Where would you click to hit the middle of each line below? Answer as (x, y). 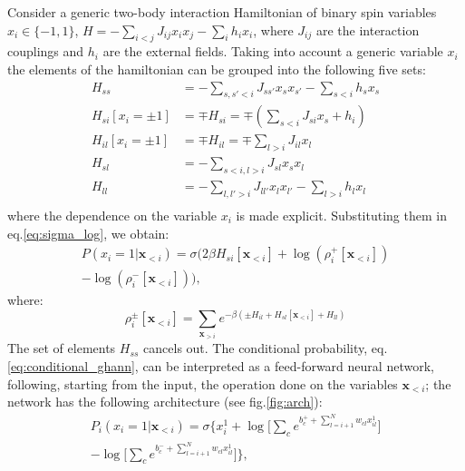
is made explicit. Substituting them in (341, 215)
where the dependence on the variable (112, 215)
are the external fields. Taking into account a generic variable (273, 51)
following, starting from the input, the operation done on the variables (203, 383)
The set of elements (62, 348)
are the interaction (368, 29)
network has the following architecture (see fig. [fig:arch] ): (165, 402)
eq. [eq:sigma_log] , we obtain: (88, 233)
